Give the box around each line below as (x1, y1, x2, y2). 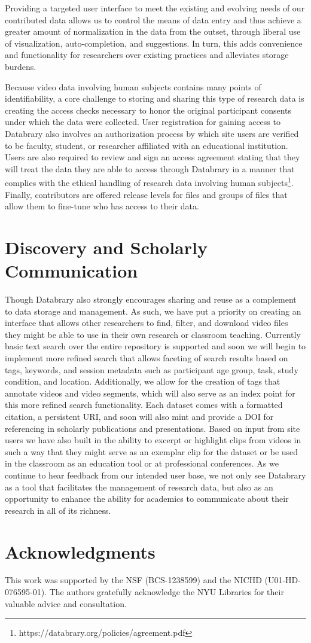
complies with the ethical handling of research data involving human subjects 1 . (5, 175, 294, 188)
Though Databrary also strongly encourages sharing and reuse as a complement (5, 293, 297, 306)
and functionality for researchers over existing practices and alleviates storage (5, 48, 289, 61)
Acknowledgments (5, 539, 155, 563)
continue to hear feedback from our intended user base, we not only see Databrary (5, 468, 306, 481)
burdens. (5, 60, 36, 72)
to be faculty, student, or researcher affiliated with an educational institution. (5, 139, 288, 151)
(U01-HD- (264, 574, 301, 586)
